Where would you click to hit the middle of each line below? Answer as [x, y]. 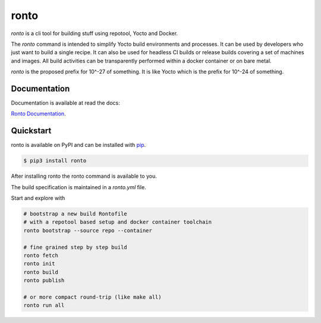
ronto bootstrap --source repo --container [88, 230]
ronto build [41, 272]
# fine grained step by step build [75, 247]
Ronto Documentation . [38, 114]
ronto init [39, 264]
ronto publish [44, 280]
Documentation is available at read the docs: [65, 103]
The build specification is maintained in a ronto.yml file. [79, 187]
